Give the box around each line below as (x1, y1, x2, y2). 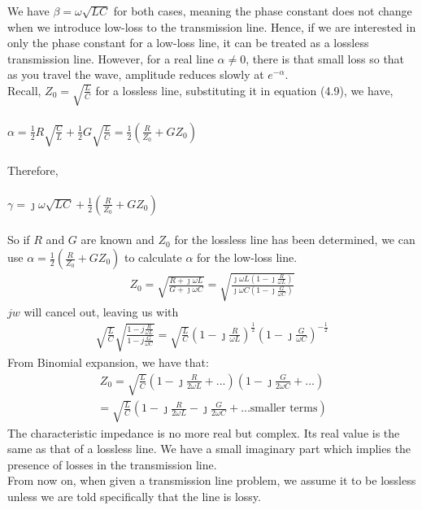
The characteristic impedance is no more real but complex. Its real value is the (7, 424, 400, 441)
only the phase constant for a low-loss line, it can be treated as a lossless (7, 34, 369, 51)
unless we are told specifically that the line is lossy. (7, 487, 261, 504)
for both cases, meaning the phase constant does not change (113, 2, 412, 19)
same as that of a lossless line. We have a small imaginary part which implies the (7, 440, 411, 457)
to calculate (124, 249, 182, 266)
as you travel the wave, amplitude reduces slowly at (7, 66, 264, 83)
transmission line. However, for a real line (7, 50, 214, 67)
